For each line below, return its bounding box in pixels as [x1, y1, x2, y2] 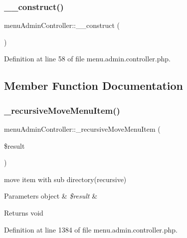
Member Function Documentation [4, 78, 184, 93]
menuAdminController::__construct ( [4, 20, 120, 30]
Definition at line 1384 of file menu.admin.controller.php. [4, 224, 178, 235]
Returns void [4, 207, 43, 218]
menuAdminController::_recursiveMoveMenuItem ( [4, 124, 161, 134]
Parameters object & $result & [4, 191, 98, 201]
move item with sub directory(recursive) [4, 174, 127, 184]
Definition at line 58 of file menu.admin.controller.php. [4, 53, 171, 64]
